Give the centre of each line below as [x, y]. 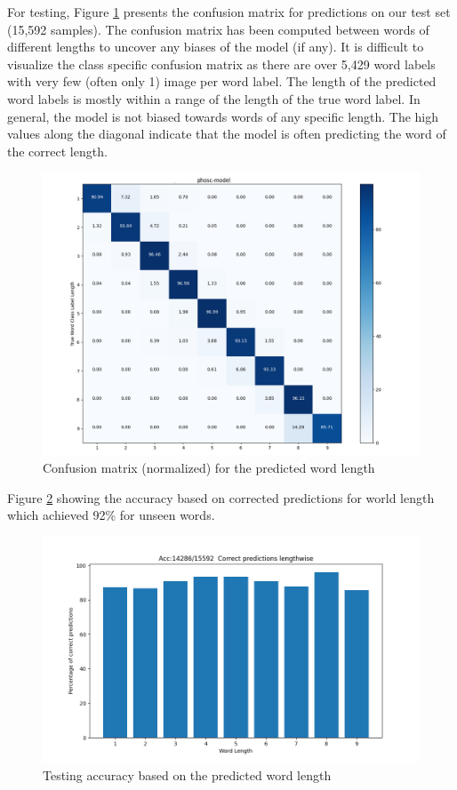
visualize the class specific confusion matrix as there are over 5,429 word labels [221, 64]
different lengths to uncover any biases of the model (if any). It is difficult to [216, 47]
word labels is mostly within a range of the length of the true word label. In [214, 98]
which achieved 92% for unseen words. [111, 515]
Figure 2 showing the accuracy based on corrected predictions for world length [221, 497]
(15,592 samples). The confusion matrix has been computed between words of [218, 29]
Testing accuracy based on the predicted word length [187, 774]
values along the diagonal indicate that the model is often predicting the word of [227, 134]
